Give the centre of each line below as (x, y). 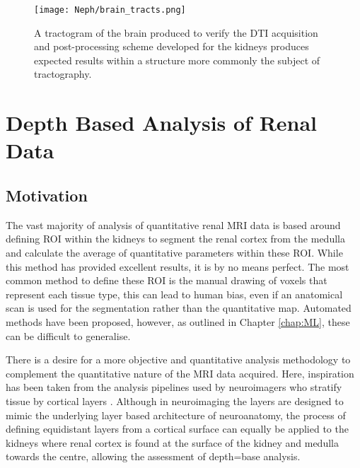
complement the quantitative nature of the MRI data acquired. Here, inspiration (180, 373)
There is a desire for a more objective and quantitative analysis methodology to (178, 359)
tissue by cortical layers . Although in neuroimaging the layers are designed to (175, 400)
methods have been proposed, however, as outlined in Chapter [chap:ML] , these (178, 321)
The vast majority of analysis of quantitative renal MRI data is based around (173, 224)
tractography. (63, 74)
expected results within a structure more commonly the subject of (177, 60)
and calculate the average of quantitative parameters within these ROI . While (174, 252)
